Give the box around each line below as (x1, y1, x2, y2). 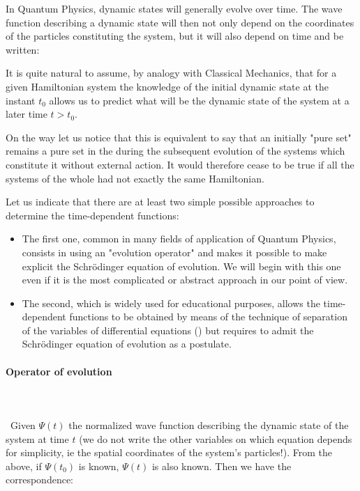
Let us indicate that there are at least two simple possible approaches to (6, 194, 315, 209)
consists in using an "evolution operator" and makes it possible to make (22, 244, 327, 259)
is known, (78, 458, 119, 473)
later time (6, 107, 47, 121)
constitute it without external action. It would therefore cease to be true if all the (6, 157, 354, 171)
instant (6, 93, 36, 107)
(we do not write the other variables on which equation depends (79, 431, 352, 446)
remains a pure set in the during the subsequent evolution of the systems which (6, 143, 345, 158)
